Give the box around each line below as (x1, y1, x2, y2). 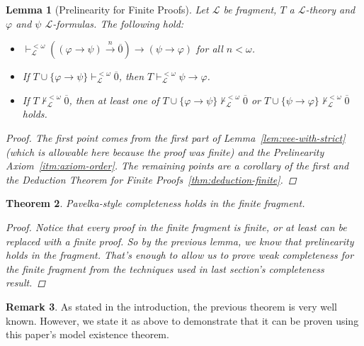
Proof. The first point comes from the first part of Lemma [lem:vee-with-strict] (6, 130, 346, 145)
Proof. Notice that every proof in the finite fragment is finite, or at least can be (6, 219, 347, 234)
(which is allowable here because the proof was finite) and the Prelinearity (6, 144, 324, 159)
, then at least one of (69, 92, 159, 107)
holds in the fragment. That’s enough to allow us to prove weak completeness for (6, 247, 354, 262)
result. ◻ (6, 275, 46, 290)
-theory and (305, 2, 356, 16)
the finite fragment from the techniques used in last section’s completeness (6, 261, 324, 276)
